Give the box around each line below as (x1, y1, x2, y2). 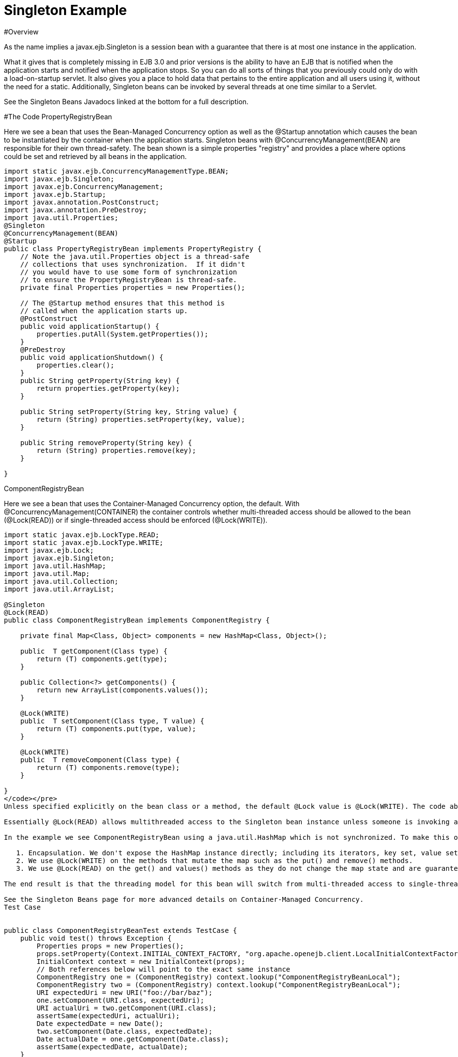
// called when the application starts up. (20, 306, 188, 315)
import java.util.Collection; (4, 577, 119, 585)
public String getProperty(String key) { (20, 376, 180, 384)
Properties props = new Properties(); (36, 942, 184, 950)
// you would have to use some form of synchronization (20, 268, 237, 276)
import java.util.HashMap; (4, 561, 106, 570)
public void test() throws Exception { (20, 934, 172, 942)
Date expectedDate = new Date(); (36, 1019, 164, 1027)
